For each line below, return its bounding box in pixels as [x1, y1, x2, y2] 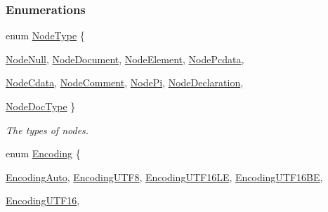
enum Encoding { [6, 146, 81, 161]
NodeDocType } [6, 99, 76, 113]
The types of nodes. [6, 122, 89, 137]
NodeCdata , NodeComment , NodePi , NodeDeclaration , [6, 75, 244, 90]
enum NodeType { [6, 28, 85, 43]
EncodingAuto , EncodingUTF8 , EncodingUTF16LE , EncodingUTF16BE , [6, 169, 323, 184]
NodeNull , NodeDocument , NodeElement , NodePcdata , [6, 51, 244, 66]
